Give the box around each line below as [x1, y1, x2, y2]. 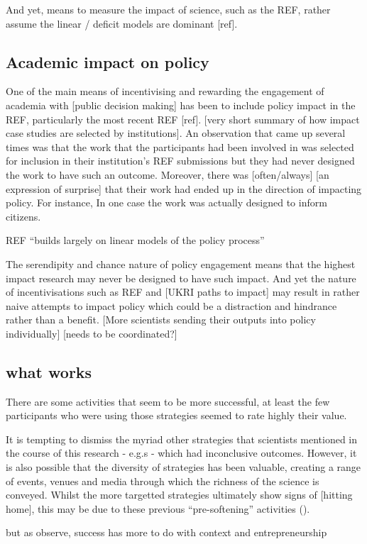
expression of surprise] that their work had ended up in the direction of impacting [6, 181, 362, 196]
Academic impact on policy [6, 50, 209, 72]
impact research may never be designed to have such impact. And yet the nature [6, 270, 356, 285]
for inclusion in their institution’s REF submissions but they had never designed [6, 153, 355, 168]
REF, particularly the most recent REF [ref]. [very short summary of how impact [6, 111, 360, 126]
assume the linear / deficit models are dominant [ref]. [6, 16, 238, 30]
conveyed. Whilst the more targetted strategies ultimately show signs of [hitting [6, 487, 353, 502]
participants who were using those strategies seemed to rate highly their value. [6, 408, 347, 423]
